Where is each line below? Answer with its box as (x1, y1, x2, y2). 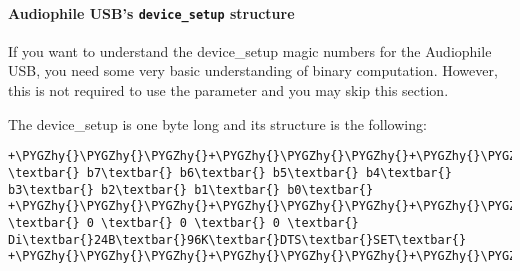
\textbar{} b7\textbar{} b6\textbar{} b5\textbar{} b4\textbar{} (8, 165, 452, 180)
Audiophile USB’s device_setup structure (8, 2, 295, 23)
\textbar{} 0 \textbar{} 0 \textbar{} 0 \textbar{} (8, 215, 359, 230)
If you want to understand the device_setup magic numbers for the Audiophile (8, 40, 492, 61)
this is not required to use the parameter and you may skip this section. (8, 80, 449, 101)
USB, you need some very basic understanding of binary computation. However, (8, 60, 498, 81)
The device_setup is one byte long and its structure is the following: (8, 113, 427, 134)
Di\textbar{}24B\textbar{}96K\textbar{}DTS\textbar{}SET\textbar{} (8, 232, 467, 247)
